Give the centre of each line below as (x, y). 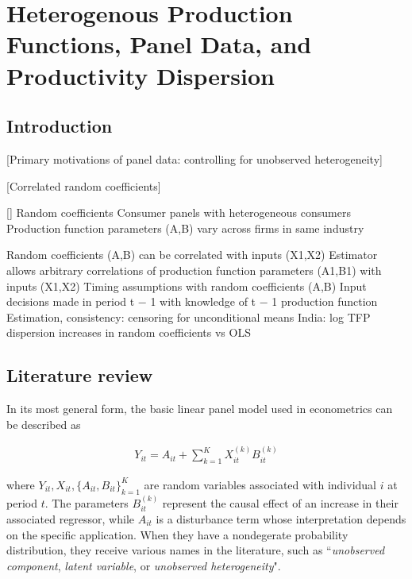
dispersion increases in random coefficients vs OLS (129, 332)
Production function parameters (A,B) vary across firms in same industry (185, 228)
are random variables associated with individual (260, 484)
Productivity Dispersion (141, 75)
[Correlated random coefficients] (84, 185)
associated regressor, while (71, 518)
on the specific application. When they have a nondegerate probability (177, 534)
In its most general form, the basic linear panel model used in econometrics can (200, 409)
